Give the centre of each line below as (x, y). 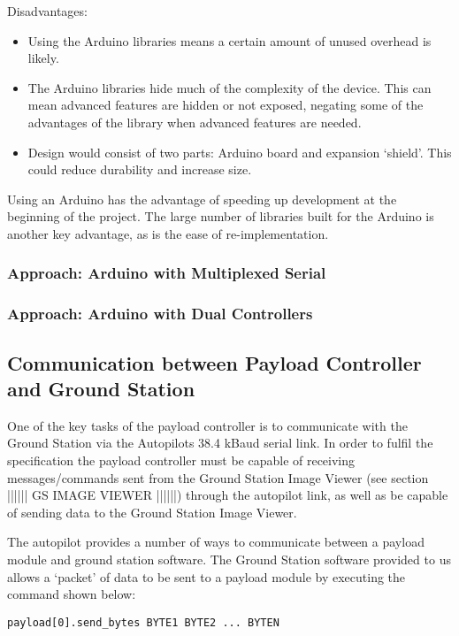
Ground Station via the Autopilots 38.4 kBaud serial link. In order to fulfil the (220, 443)
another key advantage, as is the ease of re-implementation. (168, 233)
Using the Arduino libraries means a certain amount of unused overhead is (229, 40)
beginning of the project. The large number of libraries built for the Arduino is (221, 216)
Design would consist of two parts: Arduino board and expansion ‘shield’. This (240, 152)
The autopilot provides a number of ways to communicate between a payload (216, 542)
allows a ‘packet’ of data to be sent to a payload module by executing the (207, 576)
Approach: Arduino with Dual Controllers (160, 314)
